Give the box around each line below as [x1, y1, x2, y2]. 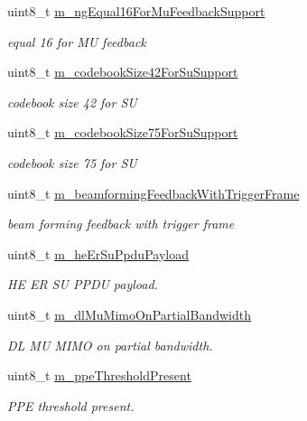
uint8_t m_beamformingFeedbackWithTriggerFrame [7, 183, 300, 202]
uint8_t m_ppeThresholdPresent [7, 366, 191, 385]
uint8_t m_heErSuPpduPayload [7, 244, 189, 263]
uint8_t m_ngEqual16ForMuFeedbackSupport [7, 2, 265, 20]
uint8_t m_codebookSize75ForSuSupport [7, 123, 238, 142]
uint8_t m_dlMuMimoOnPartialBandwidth [7, 304, 252, 323]
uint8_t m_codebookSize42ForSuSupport [7, 62, 238, 81]
